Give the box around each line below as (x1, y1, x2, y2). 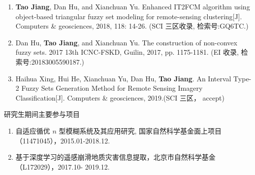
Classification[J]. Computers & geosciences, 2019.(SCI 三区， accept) (15, 92, 224, 103)
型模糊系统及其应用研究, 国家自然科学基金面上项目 (59, 125, 222, 136)
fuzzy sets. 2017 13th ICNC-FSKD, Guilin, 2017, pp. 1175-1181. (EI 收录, (15, 47, 239, 57)
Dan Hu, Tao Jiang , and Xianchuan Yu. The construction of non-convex (15, 37, 237, 47)
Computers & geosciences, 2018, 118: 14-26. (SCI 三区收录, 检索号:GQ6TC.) (15, 21, 249, 31)
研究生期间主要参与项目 (4, 109, 80, 119)
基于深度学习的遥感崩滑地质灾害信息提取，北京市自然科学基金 (15, 152, 216, 162)
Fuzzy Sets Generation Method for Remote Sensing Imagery (21, 83, 203, 93)
